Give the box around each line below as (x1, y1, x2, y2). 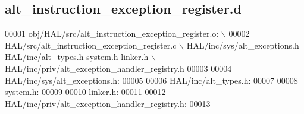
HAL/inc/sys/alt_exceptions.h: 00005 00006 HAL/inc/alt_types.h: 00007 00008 (5, 74, 298, 86)
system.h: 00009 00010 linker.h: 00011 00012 (5, 85, 166, 98)
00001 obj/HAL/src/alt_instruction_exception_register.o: (5, 27, 219, 40)
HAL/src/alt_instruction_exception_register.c (5, 39, 177, 51)
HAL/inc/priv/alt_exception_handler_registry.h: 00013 (5, 97, 211, 109)
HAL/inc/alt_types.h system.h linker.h (5, 50, 149, 63)
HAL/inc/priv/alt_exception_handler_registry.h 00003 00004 (5, 62, 232, 74)
